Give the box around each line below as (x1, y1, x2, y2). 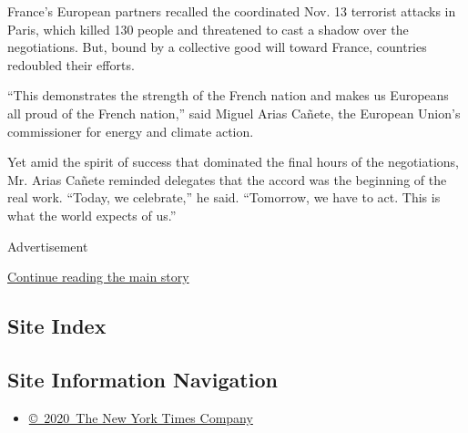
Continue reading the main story (7, 267, 189, 286)
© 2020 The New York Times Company (28, 407, 253, 427)
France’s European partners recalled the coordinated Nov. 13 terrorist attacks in (7, 2, 456, 20)
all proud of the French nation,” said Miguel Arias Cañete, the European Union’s (7, 103, 461, 122)
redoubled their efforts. (7, 55, 135, 74)
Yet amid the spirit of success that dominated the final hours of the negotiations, (7, 152, 459, 171)
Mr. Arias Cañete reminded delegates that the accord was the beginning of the (7, 170, 447, 189)
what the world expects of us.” (7, 205, 177, 224)
